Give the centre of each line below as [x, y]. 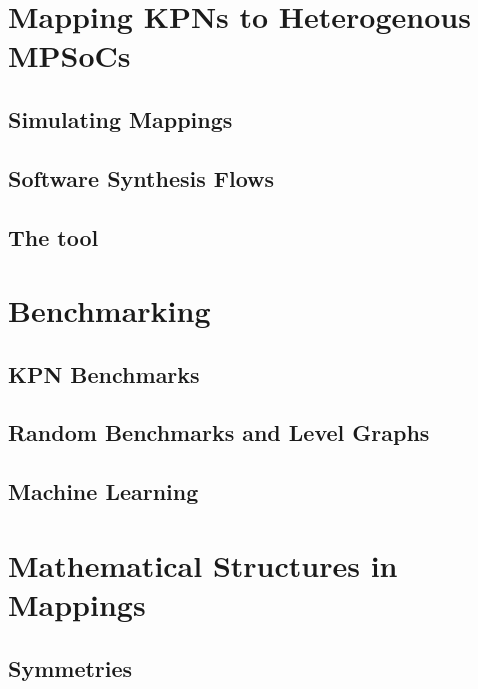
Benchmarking [109, 310]
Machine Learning [103, 491]
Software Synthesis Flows [141, 177]
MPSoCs [69, 55]
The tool [53, 236]
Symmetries [70, 667]
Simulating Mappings [120, 118]
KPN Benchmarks [104, 373]
